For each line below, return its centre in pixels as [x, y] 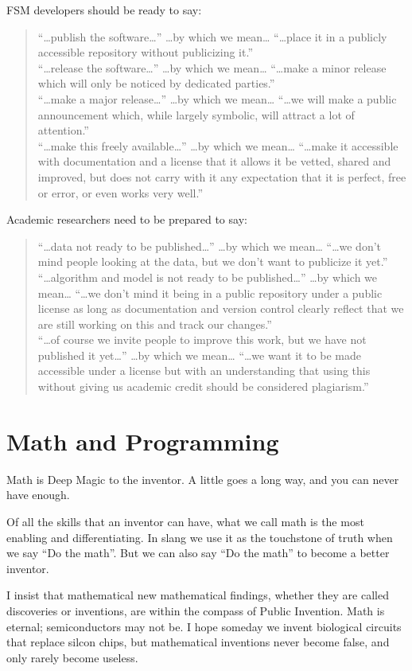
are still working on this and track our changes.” [155, 324]
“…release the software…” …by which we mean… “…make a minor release [212, 67]
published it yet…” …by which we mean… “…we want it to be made [200, 355]
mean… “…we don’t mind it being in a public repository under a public [210, 293]
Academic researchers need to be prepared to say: [127, 219]
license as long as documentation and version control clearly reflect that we [221, 308]
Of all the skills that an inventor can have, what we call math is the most [185, 521]
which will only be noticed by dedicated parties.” [156, 83]
